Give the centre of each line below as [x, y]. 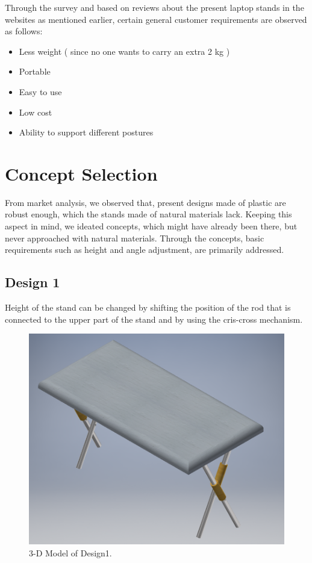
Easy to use [40, 91]
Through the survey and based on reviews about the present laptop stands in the [154, 7]
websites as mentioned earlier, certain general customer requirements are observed [156, 19]
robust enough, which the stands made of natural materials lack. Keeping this [148, 214]
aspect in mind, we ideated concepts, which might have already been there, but [151, 226]
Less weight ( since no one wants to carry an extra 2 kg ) [124, 51]
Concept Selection [81, 173]
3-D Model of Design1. [70, 553]
